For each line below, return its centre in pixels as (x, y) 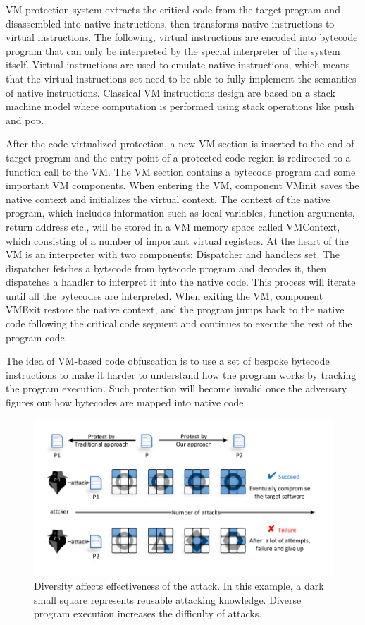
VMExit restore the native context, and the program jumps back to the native (175, 309)
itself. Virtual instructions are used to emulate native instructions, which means (178, 65)
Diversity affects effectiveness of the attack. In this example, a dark (179, 585)
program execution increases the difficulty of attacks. (148, 613)
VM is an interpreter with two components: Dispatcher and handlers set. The (173, 254)
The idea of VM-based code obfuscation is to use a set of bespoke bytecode (168, 361)
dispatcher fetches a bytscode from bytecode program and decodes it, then (166, 268)
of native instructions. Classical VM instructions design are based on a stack (171, 92)
